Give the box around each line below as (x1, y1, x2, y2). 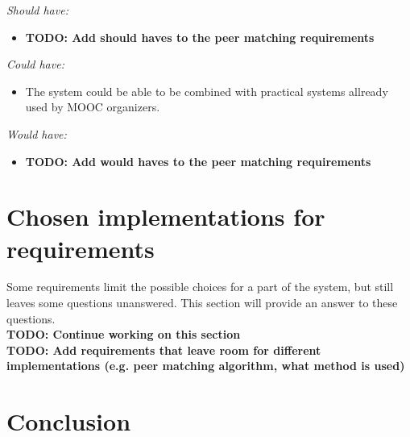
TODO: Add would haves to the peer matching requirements (25, 152, 371, 169)
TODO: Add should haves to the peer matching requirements (25, 28, 375, 45)
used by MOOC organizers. (25, 98, 160, 115)
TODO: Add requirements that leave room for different (6, 341, 321, 358)
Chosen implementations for (6, 200, 325, 233)
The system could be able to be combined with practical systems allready (25, 82, 388, 99)
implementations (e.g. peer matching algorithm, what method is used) (6, 357, 405, 374)
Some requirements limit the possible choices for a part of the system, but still (6, 278, 394, 295)
